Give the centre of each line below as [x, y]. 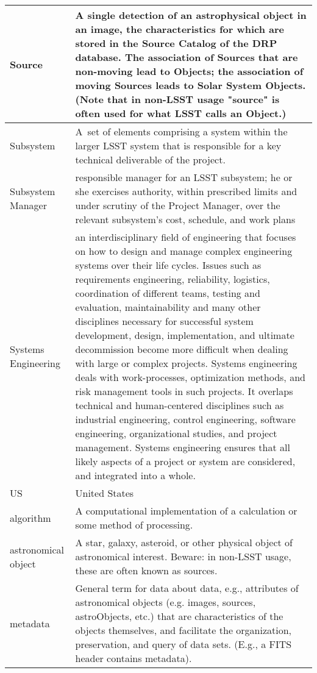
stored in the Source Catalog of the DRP [176, 43]
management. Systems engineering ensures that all [183, 447]
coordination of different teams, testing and [168, 293]
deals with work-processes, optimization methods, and [190, 377]
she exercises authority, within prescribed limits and [186, 191]
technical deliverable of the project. [150, 159]
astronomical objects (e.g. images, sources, [166, 602]
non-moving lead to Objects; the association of [189, 71]
